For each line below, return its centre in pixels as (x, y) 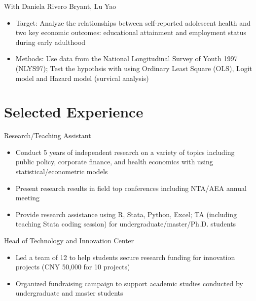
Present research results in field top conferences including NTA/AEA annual (131, 188)
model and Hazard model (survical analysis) (82, 78)
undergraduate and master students (69, 293)
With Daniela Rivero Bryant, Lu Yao (60, 6)
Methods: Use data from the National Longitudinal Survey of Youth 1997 (127, 58)
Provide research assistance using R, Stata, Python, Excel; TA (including (126, 214)
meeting (28, 198)
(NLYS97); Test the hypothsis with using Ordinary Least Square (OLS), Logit (134, 68)
